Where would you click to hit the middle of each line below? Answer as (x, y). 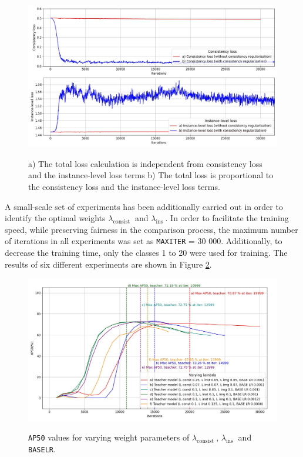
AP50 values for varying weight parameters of (109, 437)
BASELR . (42, 448)
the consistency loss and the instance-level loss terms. (124, 186)
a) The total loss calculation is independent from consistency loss (145, 163)
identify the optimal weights (55, 218)
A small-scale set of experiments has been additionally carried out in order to (144, 206)
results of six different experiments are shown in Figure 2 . (108, 264)
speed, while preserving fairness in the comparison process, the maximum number (151, 229)
